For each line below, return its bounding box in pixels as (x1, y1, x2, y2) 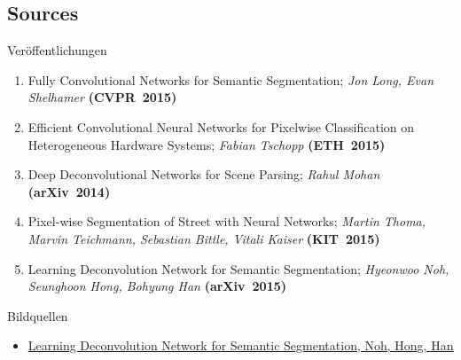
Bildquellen (7, 306, 68, 325)
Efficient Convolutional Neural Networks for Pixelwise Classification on (27, 117, 414, 136)
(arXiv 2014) (27, 182, 111, 200)
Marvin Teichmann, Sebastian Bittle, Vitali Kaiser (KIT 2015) (27, 229, 380, 247)
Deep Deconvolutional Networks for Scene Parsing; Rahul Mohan (27, 165, 380, 184)
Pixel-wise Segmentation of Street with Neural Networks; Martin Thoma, (27, 212, 426, 231)
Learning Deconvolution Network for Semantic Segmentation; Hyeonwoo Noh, (27, 259, 449, 278)
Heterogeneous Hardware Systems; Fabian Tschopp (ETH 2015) (27, 135, 386, 153)
